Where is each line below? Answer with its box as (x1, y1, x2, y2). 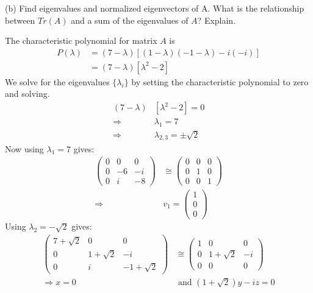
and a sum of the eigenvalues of (71, 13, 189, 26)
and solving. (5, 87, 50, 100)
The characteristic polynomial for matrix (5, 34, 157, 47)
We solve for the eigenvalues (5, 75, 110, 88)
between (5, 13, 35, 26)
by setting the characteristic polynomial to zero (131, 75, 309, 88)
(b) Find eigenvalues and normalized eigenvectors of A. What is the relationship (5, 2, 304, 14)
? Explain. (197, 13, 236, 26)
